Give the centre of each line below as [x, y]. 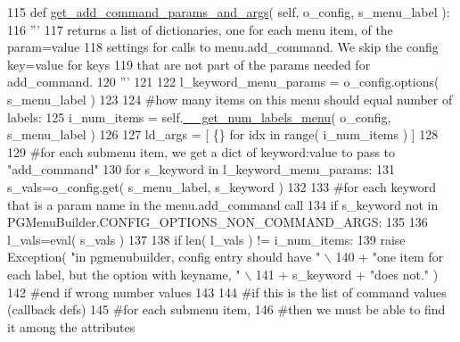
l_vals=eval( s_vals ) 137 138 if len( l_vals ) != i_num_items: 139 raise [206, 239]
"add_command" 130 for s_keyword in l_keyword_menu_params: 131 [201, 169]
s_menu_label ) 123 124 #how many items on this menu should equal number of [230, 99]
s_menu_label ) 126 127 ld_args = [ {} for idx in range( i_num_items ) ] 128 [223, 134]
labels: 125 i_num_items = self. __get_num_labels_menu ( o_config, [199, 117]
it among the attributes [71, 326]
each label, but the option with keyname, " [124, 274]
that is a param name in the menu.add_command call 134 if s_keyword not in [223, 204]
